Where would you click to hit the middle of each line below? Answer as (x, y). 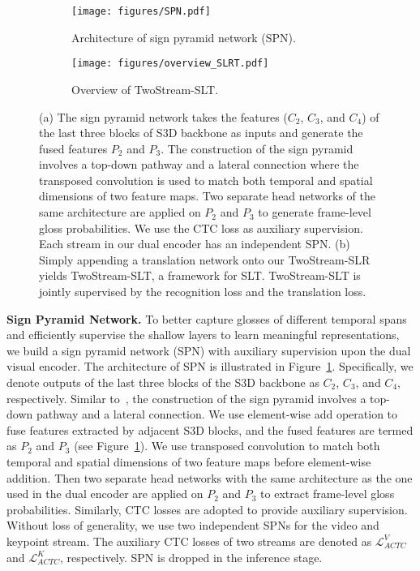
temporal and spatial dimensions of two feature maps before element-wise (189, 461)
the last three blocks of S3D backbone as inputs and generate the (201, 133)
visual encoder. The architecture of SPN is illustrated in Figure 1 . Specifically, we (210, 366)
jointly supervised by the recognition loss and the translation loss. (203, 292)
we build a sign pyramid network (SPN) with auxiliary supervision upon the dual (209, 350)
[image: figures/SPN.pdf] (141, 11)
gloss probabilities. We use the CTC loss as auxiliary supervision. (201, 228)
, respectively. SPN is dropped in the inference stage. (191, 557)
